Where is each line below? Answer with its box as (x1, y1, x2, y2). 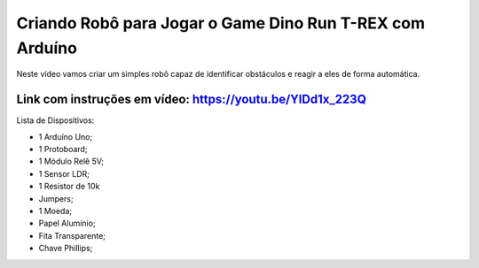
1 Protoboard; (38, 144, 88, 155)
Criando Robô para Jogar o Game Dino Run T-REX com (16, 13, 426, 33)
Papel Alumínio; (38, 218, 97, 229)
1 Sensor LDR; (38, 168, 90, 179)
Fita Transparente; (38, 230, 106, 241)
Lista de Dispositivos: (16, 115, 95, 126)
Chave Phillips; (38, 243, 93, 254)
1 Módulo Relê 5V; (38, 156, 105, 167)
